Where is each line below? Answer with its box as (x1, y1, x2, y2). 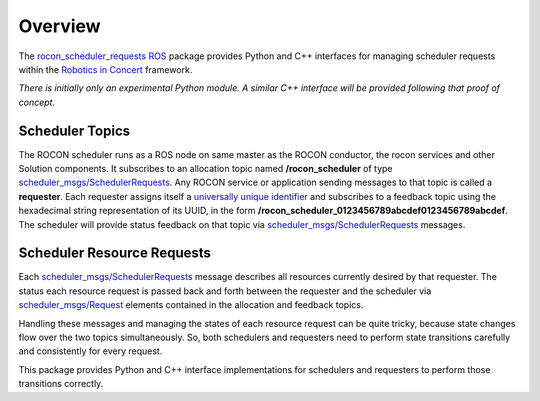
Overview (18, 15, 101, 37)
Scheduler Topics (18, 122, 131, 139)
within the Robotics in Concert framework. (18, 63, 193, 75)
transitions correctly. (18, 378, 104, 390)
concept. (18, 96, 55, 108)
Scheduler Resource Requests (18, 245, 212, 262)
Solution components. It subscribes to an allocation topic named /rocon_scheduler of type (18, 163, 393, 175)
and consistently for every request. (18, 345, 163, 357)
